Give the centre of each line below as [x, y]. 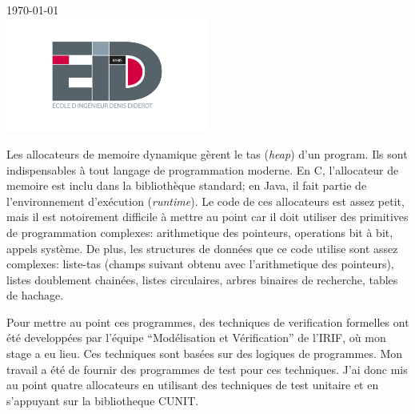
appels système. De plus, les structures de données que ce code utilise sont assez [202, 248]
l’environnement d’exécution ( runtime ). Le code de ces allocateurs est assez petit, [206, 201]
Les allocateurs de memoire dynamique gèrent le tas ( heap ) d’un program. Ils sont [207, 153]
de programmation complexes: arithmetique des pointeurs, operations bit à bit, [200, 232]
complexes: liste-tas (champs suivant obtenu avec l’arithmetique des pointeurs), [200, 264]
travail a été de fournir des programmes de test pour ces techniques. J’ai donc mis [207, 369]
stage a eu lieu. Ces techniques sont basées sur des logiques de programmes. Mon [205, 354]
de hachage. [35, 295]
